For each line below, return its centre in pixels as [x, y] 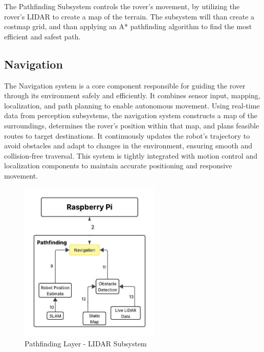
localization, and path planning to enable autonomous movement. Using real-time [132, 105]
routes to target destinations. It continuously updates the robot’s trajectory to [127, 135]
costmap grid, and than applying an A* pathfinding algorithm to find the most [128, 26]
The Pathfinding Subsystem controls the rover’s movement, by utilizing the [122, 6]
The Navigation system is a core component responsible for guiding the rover [125, 85]
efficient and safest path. [42, 36]
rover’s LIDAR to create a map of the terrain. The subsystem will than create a [129, 16]
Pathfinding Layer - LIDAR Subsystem [86, 344]
